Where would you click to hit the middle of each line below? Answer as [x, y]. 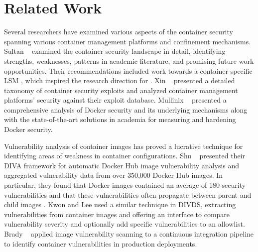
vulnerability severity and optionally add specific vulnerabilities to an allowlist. [125, 224]
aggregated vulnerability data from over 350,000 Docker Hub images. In [114, 175]
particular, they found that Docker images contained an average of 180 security [125, 185]
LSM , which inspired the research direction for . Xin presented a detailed [120, 80]
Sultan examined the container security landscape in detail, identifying [115, 51]
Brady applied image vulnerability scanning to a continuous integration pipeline [129, 234]
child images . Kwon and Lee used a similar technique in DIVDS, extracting [120, 204]
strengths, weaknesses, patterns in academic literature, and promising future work [129, 61]
